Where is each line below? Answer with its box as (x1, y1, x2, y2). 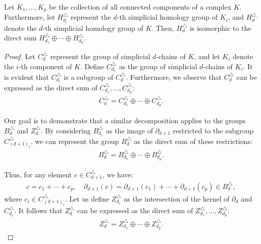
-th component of (18, 61, 72, 71)
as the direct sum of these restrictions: (134, 135, 252, 146)
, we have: (102, 169, 133, 179)
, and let (194, 51, 220, 61)
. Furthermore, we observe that (126, 71, 222, 82)
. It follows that (14, 205, 63, 216)
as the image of (106, 125, 153, 135)
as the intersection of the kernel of (124, 193, 230, 204)
